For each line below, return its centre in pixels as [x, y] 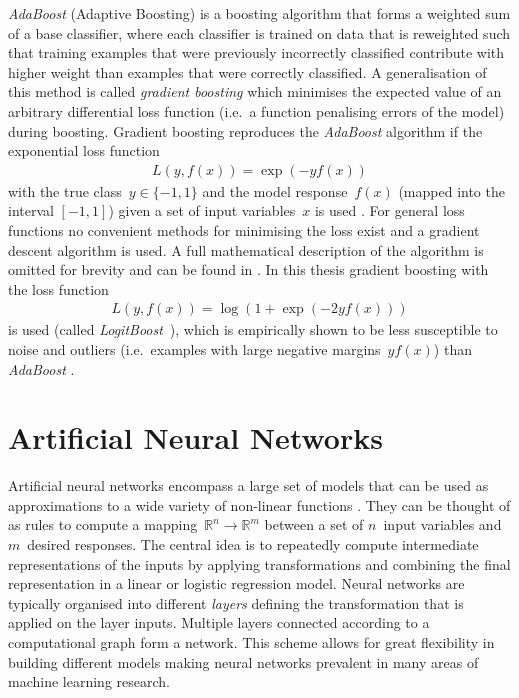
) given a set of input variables [202, 210]
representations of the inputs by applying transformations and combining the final [259, 563]
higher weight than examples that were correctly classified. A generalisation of [247, 71]
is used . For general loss [389, 210]
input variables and [442, 524]
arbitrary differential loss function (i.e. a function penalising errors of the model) [256, 110]
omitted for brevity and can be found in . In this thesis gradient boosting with [248, 269]
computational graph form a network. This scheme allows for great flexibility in [251, 642]
